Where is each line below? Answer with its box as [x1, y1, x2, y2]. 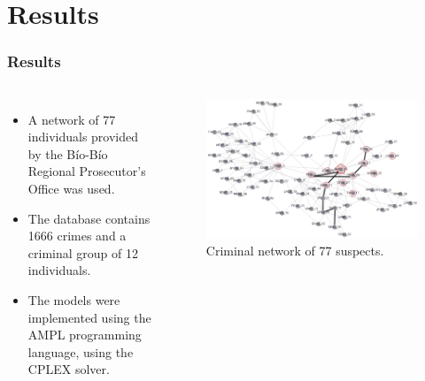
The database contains [27, 209, 151, 227]
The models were [27, 290, 120, 309]
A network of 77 [27, 110, 116, 128]
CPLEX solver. [27, 360, 110, 378]
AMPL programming [27, 325, 142, 344]
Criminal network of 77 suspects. [205, 241, 384, 260]
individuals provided [27, 127, 139, 146]
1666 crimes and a [27, 226, 127, 245]
